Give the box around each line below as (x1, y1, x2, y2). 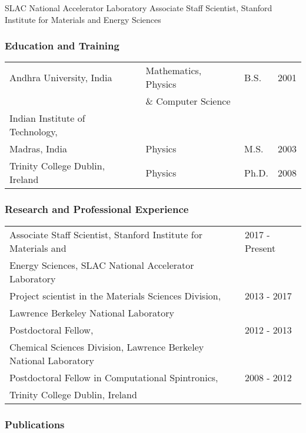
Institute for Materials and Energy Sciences (5, 13, 161, 25)
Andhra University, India (9, 70, 112, 84)
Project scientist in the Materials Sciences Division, (9, 288, 221, 302)
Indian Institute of (9, 111, 85, 125)
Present (244, 241, 276, 255)
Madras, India (9, 142, 67, 156)
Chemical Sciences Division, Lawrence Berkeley (9, 339, 204, 354)
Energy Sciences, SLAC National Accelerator (9, 258, 194, 272)
